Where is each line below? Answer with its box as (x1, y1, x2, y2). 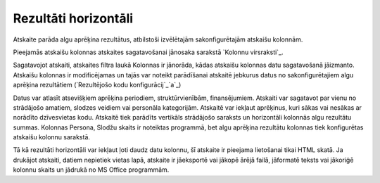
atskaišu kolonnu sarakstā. (13, 133, 91, 141)
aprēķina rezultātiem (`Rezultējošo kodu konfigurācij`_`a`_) (13, 81, 182, 89)
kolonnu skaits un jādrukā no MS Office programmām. (13, 165, 170, 174)
